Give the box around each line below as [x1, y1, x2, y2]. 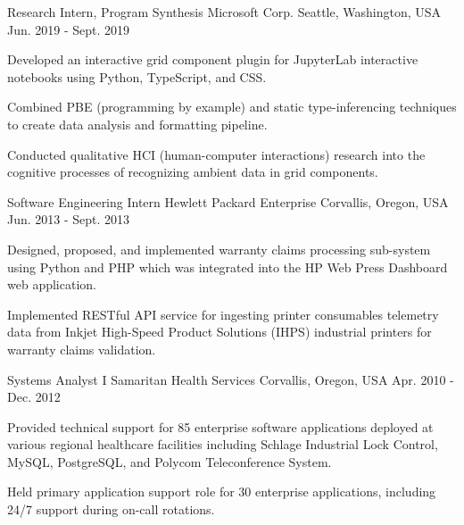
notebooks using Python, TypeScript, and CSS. [7, 67, 267, 86]
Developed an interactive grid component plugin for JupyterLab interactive [7, 50, 418, 69]
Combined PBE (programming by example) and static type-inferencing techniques [7, 97, 457, 116]
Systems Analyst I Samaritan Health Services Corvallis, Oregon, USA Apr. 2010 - [7, 370, 454, 388]
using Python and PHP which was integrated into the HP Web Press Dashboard [7, 257, 448, 276]
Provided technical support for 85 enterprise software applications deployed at [7, 417, 434, 436]
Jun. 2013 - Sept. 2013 [7, 210, 130, 229]
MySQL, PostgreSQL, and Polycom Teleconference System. [7, 452, 332, 471]
